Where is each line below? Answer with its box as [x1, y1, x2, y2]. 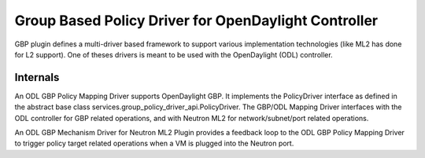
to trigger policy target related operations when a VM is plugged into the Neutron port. [14, 138, 294, 149]
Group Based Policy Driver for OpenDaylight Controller [14, 12, 378, 29]
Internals [14, 71, 60, 84]
